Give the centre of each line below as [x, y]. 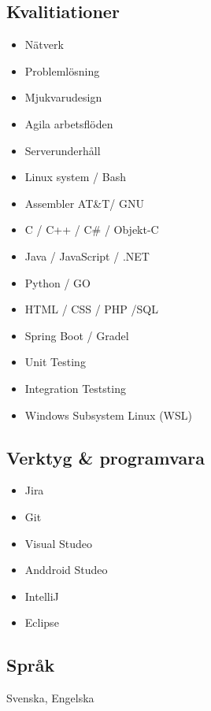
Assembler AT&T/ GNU [84, 203]
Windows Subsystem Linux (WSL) [108, 415]
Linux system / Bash [75, 177]
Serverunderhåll [63, 150]
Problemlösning [62, 70]
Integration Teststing [75, 388]
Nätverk [44, 44]
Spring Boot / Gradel [77, 335]
